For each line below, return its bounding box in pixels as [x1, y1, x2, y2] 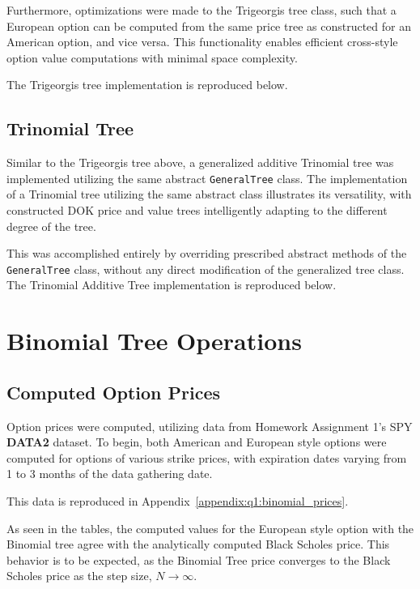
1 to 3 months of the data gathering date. [6, 465, 213, 482]
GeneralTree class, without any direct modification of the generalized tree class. [6, 260, 405, 277]
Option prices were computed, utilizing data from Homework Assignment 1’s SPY [6, 417, 413, 434]
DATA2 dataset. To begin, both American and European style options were [6, 433, 387, 450]
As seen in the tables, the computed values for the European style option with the [6, 519, 414, 536]
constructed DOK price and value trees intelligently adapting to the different [6, 202, 388, 219]
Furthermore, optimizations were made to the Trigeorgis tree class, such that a [6, 2, 397, 18]
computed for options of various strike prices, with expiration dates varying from [6, 449, 407, 466]
